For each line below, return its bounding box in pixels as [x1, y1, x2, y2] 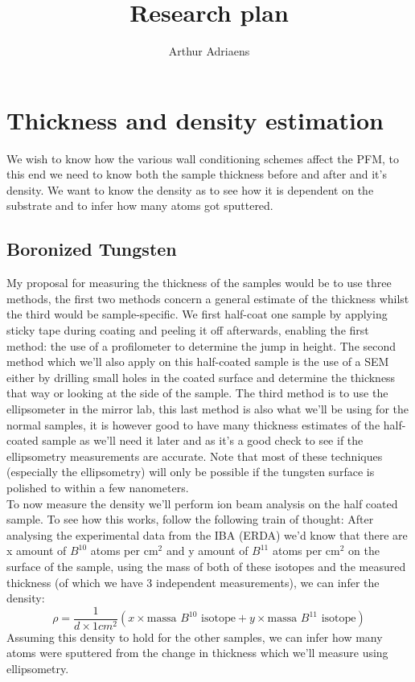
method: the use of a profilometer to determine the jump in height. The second [6, 337, 397, 354]
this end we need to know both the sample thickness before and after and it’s [6, 166, 387, 183]
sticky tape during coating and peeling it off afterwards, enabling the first [6, 322, 369, 339]
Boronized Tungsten [6, 236, 177, 261]
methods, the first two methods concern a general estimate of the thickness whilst [6, 290, 409, 306]
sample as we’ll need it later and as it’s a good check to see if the [42, 432, 364, 449]
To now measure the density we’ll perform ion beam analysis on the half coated [6, 495, 398, 511]
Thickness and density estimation [6, 103, 384, 136]
